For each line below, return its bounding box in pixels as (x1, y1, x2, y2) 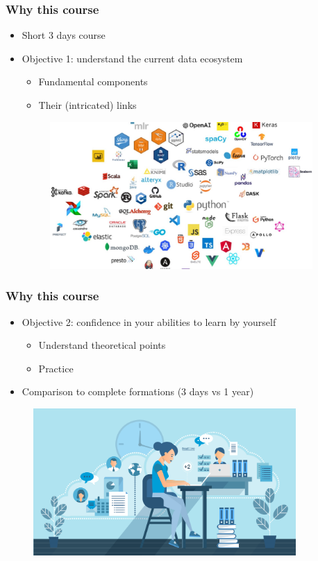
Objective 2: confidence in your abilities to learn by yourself (22, 314, 276, 329)
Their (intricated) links (38, 98, 137, 112)
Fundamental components (38, 74, 148, 89)
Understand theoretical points (38, 338, 166, 352)
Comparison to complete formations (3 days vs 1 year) (22, 384, 254, 399)
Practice (38, 361, 74, 375)
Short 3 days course (22, 28, 106, 42)
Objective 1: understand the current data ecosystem (22, 51, 243, 65)
